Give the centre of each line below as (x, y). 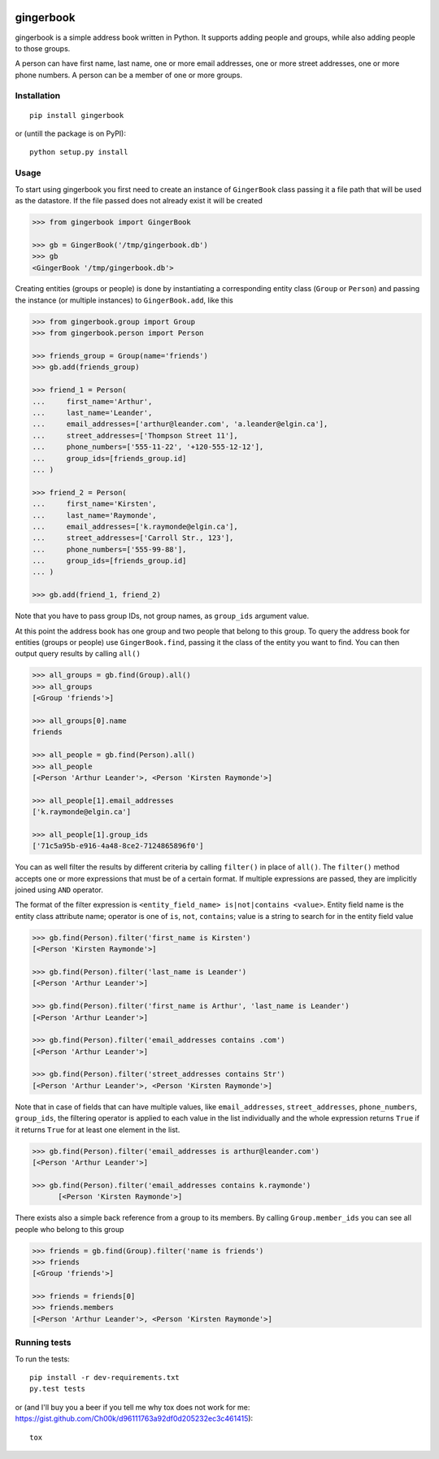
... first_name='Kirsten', (95, 504)
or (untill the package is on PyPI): (70, 133)
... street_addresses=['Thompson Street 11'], (135, 436)
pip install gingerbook (77, 115)
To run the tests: (42, 1359)
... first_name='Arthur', (92, 401)
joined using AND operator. (59, 890)
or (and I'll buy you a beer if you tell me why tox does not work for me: (133, 1407)
